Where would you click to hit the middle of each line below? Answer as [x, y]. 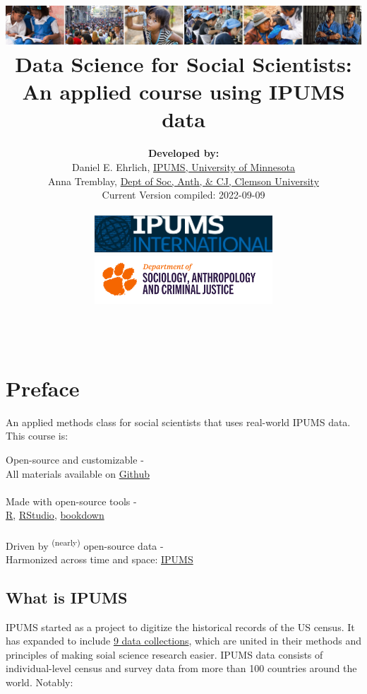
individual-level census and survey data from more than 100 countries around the [181, 668]
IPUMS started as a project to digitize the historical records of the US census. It [180, 627]
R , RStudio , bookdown [55, 515]
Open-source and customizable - [75, 460]
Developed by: [183, 153]
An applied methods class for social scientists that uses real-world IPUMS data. [178, 422]
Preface [43, 388]
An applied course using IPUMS [183, 92]
